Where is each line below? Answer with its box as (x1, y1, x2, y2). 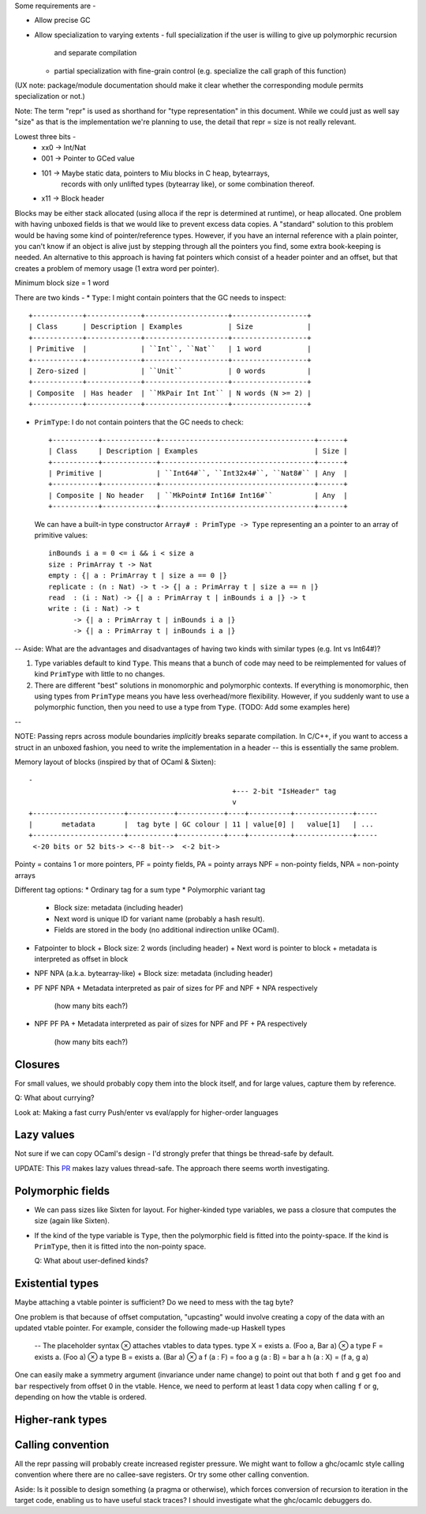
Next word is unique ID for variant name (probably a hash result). (54, 913, 265, 924)
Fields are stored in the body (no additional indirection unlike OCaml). (54, 925, 279, 935)
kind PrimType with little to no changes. (34, 669, 166, 679)
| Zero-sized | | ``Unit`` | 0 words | (28, 366, 312, 375)
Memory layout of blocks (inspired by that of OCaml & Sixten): (14, 757, 216, 766)
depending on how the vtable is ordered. (14, 1392, 148, 1402)
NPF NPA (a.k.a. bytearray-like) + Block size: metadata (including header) (34, 969, 274, 978)
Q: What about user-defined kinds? (34, 1256, 149, 1266)
